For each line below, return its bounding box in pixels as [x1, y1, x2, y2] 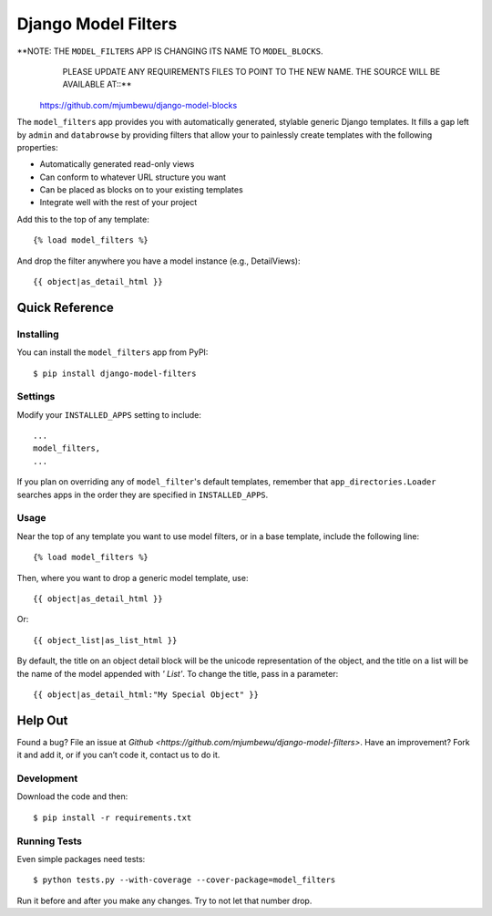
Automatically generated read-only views [39, 159, 195, 170]
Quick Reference [16, 299, 114, 315]
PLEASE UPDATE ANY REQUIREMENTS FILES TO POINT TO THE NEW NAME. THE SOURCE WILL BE [62, 66, 441, 77]
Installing [16, 328, 59, 340]
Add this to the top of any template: [16, 213, 149, 224]
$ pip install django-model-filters [33, 368, 197, 379]
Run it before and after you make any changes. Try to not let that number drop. [16, 895, 313, 906]
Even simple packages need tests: [16, 853, 146, 864]
